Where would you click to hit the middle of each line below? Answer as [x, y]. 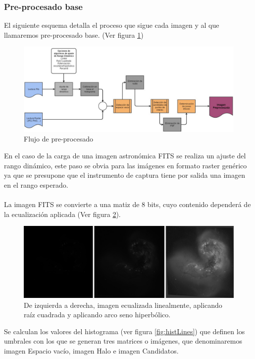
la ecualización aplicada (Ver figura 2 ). [62, 214]
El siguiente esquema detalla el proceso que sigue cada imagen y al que [112, 25]
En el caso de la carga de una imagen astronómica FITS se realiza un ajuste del [125, 156]
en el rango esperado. [36, 184]
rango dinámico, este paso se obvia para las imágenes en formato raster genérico [126, 165]
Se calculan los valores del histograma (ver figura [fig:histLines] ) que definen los [125, 331]
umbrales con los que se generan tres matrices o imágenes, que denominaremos [123, 341]
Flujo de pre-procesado [58, 139]
